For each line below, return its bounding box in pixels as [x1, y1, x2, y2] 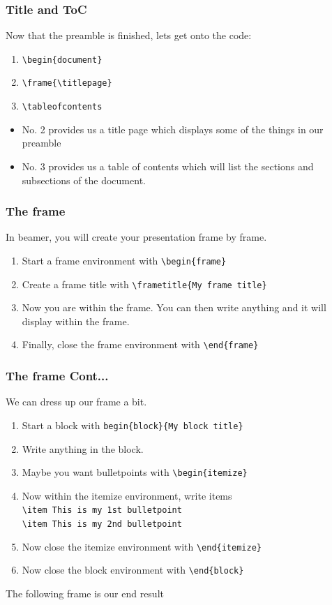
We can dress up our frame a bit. [6, 394, 147, 409]
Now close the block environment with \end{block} [22, 562, 244, 577]
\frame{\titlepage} [22, 78, 112, 89]
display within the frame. [22, 313, 130, 328]
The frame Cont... [6, 367, 109, 384]
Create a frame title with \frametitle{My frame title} [22, 276, 267, 291]
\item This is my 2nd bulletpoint [22, 519, 182, 530]
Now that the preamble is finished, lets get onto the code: [6, 28, 252, 43]
